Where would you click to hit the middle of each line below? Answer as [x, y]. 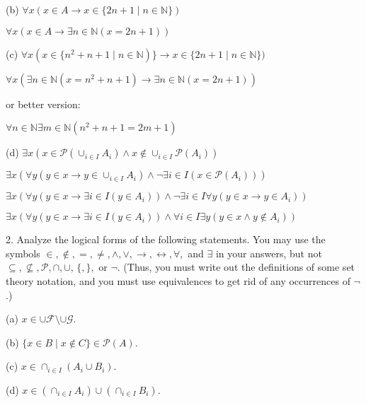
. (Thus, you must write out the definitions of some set [236, 267]
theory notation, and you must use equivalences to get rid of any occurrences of [178, 280]
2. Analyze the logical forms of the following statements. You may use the [166, 239]
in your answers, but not [269, 253]
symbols [23, 253]
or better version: [43, 104]
